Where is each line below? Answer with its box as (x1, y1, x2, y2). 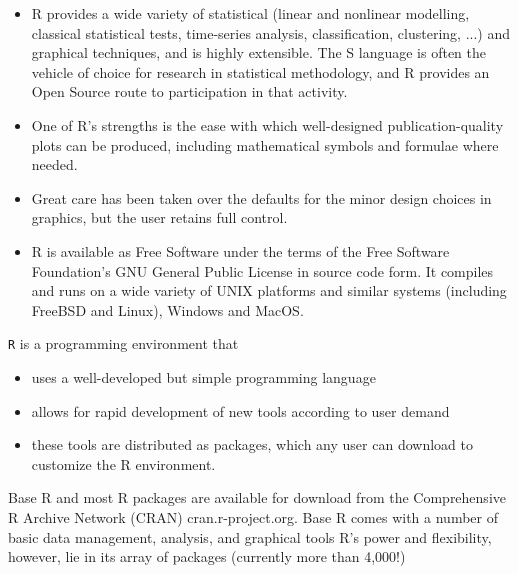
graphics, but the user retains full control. (31, 207, 288, 228)
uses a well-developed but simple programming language (31, 366, 376, 387)
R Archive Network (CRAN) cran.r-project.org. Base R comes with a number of (8, 506, 498, 527)
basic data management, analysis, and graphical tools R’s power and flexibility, (8, 526, 492, 547)
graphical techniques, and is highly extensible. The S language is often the (31, 42, 486, 63)
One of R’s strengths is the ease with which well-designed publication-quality (31, 114, 504, 135)
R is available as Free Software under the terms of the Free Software (31, 240, 450, 261)
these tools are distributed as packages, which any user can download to (31, 434, 473, 455)
